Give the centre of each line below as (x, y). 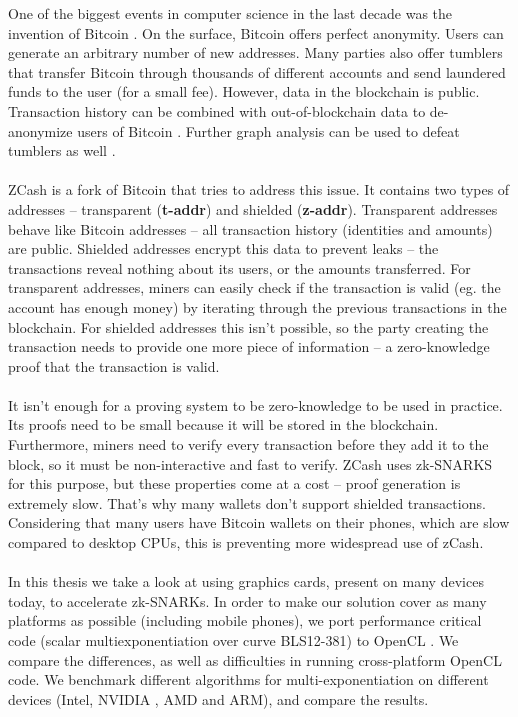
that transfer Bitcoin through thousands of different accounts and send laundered (257, 71)
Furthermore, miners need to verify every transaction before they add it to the (248, 444)
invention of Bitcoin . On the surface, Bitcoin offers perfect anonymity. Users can (256, 32)
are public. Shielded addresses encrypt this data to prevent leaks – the (223, 248)
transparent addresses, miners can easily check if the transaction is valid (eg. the (254, 287)
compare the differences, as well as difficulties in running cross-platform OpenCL (255, 659)
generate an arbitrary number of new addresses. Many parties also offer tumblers (255, 52)
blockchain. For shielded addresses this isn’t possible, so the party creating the (248, 326)
